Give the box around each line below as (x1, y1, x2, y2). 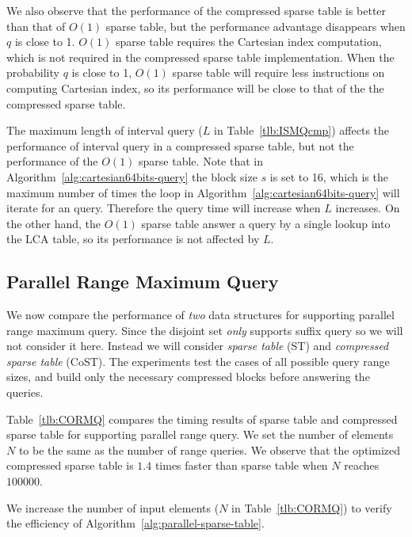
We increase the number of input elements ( (6, 499, 219, 516)
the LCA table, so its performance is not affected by (6, 230, 260, 247)
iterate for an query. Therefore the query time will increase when (6, 200, 321, 216)
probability (6, 64, 59, 81)
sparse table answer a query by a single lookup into (141, 215, 391, 231)
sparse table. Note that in (139, 153, 263, 169)
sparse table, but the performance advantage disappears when (105, 17, 406, 34)
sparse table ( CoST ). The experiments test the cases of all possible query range (6, 352, 390, 369)
